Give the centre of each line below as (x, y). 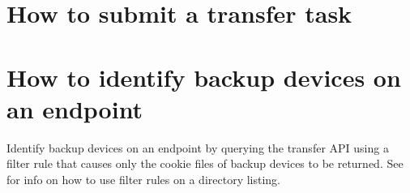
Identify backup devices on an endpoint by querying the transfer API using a (198, 147)
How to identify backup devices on (204, 77)
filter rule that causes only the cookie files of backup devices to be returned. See (205, 163)
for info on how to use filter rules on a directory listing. (144, 179)
